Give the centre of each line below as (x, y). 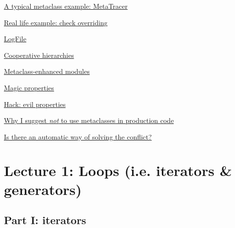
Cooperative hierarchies (39, 55)
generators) (43, 189)
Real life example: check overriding (56, 22)
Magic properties (29, 87)
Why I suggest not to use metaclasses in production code (89, 120)
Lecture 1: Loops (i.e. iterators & (118, 170)
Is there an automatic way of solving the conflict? (78, 136)
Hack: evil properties (35, 104)
